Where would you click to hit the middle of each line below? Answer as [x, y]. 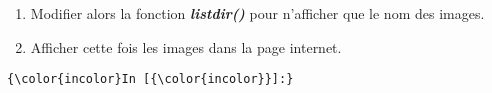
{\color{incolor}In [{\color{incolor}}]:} [150, 79]
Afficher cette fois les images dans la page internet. [186, 46]
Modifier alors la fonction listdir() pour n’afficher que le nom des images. [257, 13]
